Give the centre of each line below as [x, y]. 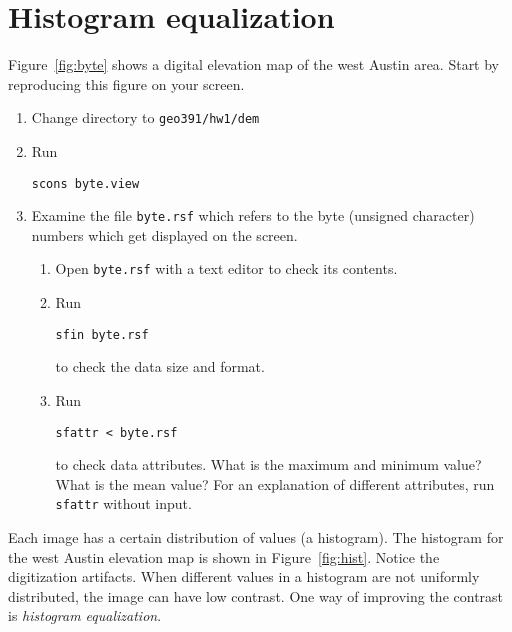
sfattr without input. [123, 503]
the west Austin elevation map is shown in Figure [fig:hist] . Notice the [224, 556]
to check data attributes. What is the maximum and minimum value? [268, 464]
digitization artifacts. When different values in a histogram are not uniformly [244, 576]
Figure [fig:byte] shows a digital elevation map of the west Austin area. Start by [254, 64]
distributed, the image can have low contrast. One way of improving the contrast [256, 595]
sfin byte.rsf [102, 334]
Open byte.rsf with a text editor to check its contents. [226, 268]
